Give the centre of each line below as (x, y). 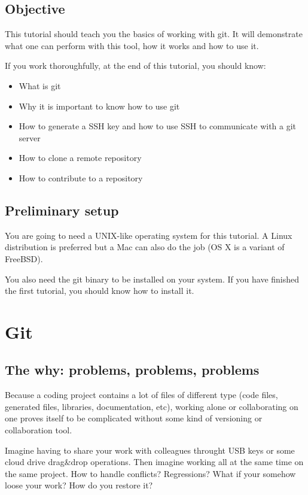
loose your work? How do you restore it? (79, 485)
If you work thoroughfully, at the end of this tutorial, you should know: (135, 66)
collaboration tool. (39, 430)
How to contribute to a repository (81, 177)
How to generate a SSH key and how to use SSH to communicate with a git (158, 126)
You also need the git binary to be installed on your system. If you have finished (152, 279)
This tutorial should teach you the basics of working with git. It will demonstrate (154, 34)
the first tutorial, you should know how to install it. (100, 291)
